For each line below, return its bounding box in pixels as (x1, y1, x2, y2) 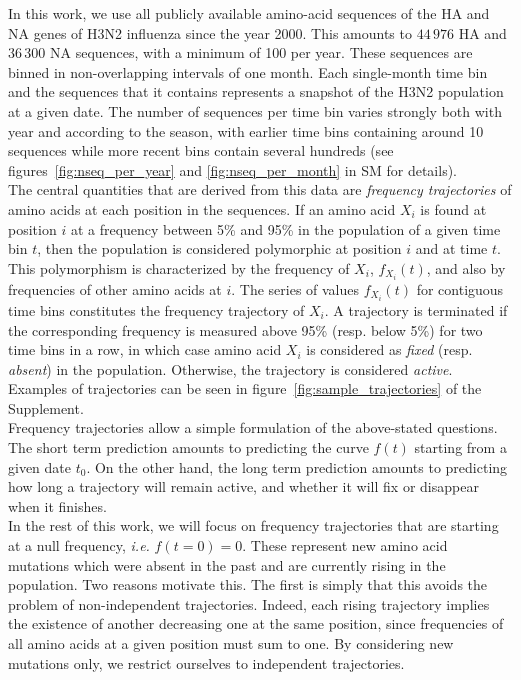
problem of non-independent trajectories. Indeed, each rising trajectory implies (8, 593, 490, 614)
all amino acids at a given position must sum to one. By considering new (8, 633, 454, 653)
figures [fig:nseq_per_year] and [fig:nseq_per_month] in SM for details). (8, 159, 458, 180)
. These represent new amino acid (242, 535, 448, 556)
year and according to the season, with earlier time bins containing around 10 (8, 120, 484, 141)
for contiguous (416, 278, 504, 299)
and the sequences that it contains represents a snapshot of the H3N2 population (8, 81, 504, 102)
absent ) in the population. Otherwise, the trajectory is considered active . (8, 358, 453, 379)
